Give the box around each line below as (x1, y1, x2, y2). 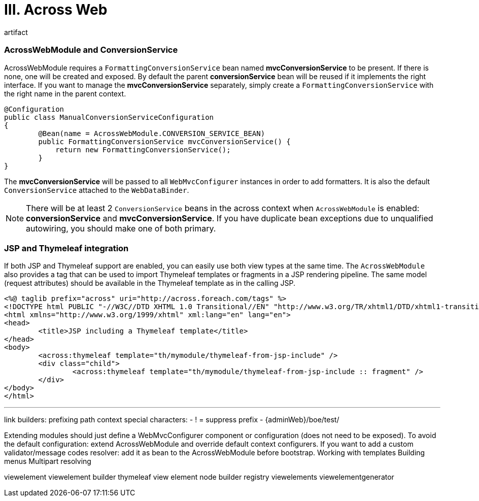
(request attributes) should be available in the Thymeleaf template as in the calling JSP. (4, 279, 295, 288)
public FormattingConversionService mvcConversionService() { (38, 137, 291, 146)
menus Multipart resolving (4, 457, 91, 466)
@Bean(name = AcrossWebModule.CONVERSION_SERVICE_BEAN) (38, 129, 265, 138)
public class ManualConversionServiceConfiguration (4, 113, 214, 121)
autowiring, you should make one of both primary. (26, 223, 216, 233)
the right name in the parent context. (4, 89, 126, 98)
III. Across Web (4, 1, 108, 18)
